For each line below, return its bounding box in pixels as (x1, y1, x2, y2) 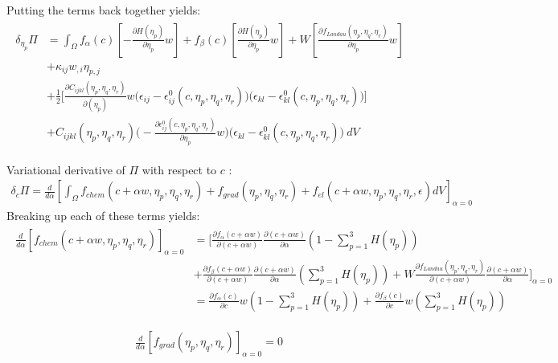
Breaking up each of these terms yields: (6, 207, 200, 224)
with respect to (142, 161, 217, 177)
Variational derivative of (6, 161, 125, 177)
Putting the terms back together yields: (6, 2, 201, 18)
